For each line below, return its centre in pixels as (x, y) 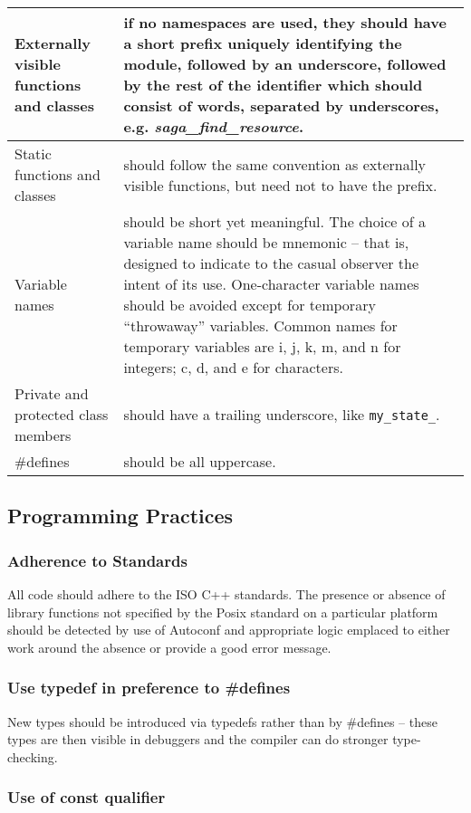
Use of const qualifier (87, 797)
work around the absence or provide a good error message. (169, 647)
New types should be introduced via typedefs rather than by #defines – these (222, 721)
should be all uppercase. (200, 461)
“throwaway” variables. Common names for (260, 325)
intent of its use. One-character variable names (271, 284)
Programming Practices (120, 516)
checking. (33, 756)
